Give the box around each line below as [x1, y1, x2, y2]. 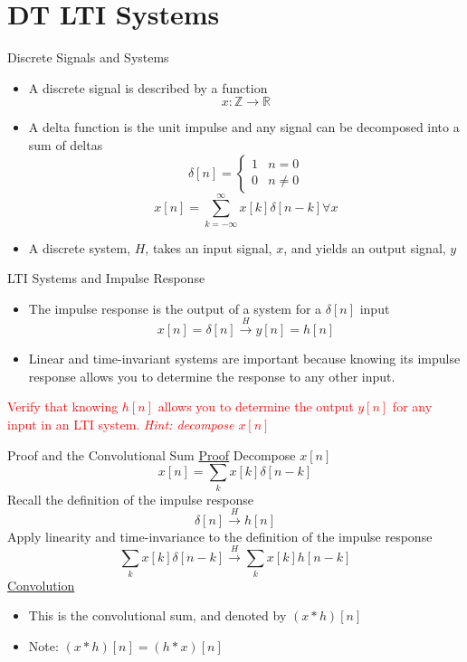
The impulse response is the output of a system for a [28, 298, 322, 317]
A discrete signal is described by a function [28, 78, 268, 97]
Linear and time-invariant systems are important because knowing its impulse [28, 349, 461, 368]
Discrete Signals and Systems [7, 48, 169, 67]
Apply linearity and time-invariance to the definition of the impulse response [7, 526, 433, 545]
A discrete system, [28, 238, 131, 257]
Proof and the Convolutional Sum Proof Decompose [7, 445, 296, 464]
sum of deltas [28, 135, 103, 154]
